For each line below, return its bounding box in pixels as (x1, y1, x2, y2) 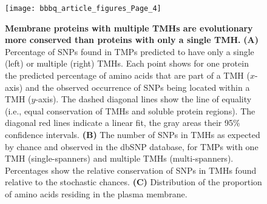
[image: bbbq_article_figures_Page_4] (5, 4, 161, 13)
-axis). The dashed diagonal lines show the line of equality (35, 93, 252, 105)
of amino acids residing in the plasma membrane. (5, 187, 188, 200)
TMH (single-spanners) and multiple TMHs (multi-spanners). (5, 152, 234, 165)
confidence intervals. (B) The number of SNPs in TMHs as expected (5, 128, 260, 140)
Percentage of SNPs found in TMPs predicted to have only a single (5, 45, 254, 58)
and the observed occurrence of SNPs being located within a (25, 81, 250, 93)
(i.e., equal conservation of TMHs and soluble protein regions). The (5, 104, 255, 117)
